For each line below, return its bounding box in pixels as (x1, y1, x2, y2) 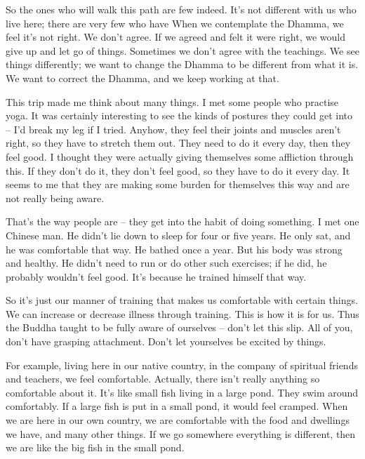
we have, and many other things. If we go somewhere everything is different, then (6, 426, 356, 441)
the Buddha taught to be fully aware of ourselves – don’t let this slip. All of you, (6, 320, 353, 335)
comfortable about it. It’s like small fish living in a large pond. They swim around (6, 385, 359, 399)
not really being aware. (6, 190, 105, 205)
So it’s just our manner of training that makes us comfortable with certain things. (6, 293, 358, 307)
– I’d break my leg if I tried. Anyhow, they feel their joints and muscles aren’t (6, 121, 341, 136)
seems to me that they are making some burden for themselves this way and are (6, 177, 350, 192)
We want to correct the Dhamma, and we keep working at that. (6, 70, 279, 85)
